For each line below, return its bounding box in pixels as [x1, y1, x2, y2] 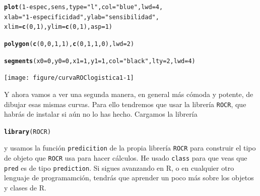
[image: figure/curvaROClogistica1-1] [4, 74, 134, 82]
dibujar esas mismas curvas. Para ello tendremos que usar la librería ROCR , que [4, 99, 246, 109]
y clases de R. [4, 182, 46, 192]
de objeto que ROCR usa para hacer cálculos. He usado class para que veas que [4, 153, 247, 163]
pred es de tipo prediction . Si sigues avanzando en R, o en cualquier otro [4, 162, 234, 173]
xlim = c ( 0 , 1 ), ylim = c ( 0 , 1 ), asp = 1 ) [4, 23, 112, 31]
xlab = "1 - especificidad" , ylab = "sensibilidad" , [4, 13, 159, 21]
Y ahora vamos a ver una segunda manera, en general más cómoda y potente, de [4, 88, 253, 99]
